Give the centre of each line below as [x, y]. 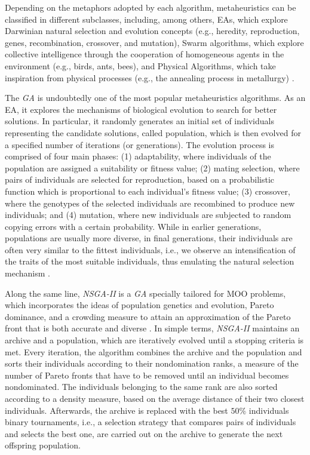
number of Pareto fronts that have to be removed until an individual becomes [147, 375]
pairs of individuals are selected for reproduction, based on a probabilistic [140, 179]
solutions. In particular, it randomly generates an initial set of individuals [139, 121]
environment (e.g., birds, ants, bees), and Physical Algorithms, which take [140, 65]
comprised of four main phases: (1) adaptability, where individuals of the [138, 156]
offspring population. [43, 445]
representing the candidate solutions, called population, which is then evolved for [153, 132]
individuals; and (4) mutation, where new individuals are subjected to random [148, 215]
